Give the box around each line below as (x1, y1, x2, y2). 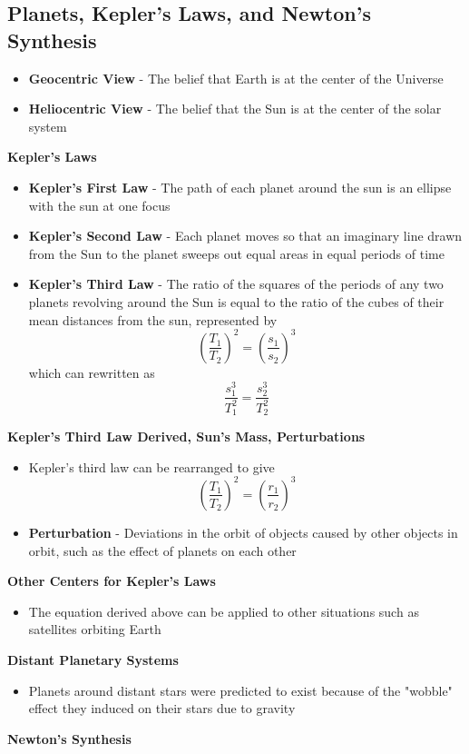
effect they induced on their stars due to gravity (28, 699, 296, 718)
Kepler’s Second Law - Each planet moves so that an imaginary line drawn (28, 226, 463, 245)
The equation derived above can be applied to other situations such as (28, 601, 419, 620)
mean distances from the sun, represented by (28, 310, 278, 329)
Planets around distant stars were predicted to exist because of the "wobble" (28, 680, 453, 699)
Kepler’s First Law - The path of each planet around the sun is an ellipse (28, 177, 452, 196)
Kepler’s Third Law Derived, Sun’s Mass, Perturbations (7, 427, 366, 446)
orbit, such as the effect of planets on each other (28, 541, 297, 560)
